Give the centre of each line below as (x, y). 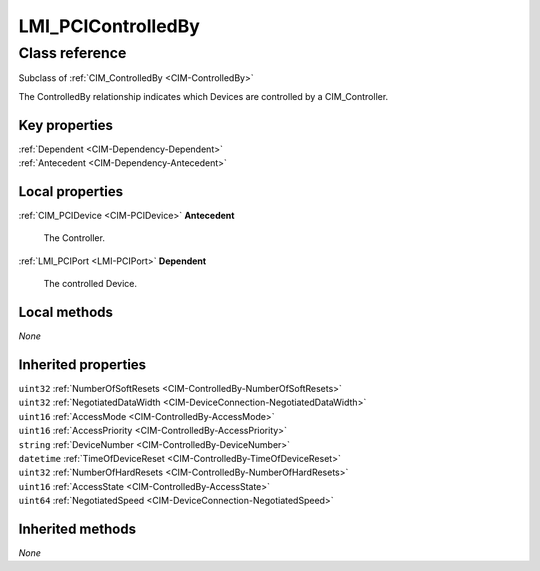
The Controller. (74, 238)
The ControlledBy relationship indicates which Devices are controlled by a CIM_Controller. (203, 96)
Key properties (66, 125)
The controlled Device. (90, 284)
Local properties (71, 191)
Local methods (66, 311)
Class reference (72, 53)
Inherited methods (77, 528)
